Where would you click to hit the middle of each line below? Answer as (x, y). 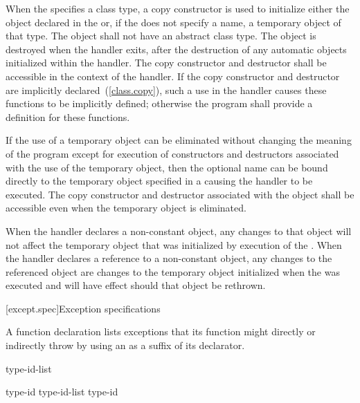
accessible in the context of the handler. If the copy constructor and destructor (173, 76)
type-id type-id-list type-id (62, 392)
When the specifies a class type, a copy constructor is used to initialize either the (178, 8)
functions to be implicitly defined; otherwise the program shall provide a (159, 103)
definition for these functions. (68, 116)
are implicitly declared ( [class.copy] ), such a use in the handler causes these (166, 90)
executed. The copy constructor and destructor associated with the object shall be (180, 194)
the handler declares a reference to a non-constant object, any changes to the (169, 258)
